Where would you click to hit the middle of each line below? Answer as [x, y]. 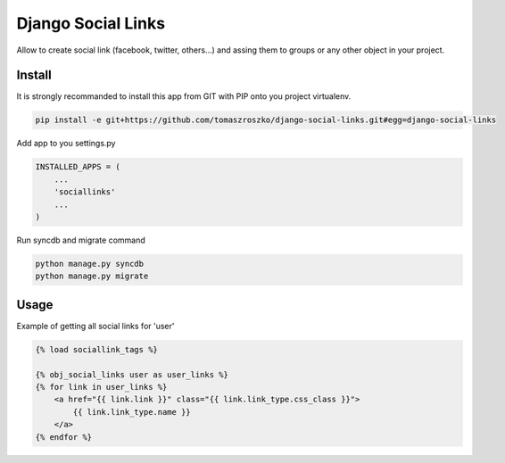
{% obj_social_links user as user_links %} [132, 374]
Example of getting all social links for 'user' [95, 326]
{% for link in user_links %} [101, 387]
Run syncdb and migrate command [81, 240]
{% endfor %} [64, 437]
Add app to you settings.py [66, 144]
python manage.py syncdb [90, 264]
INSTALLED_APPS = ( [78, 167]
